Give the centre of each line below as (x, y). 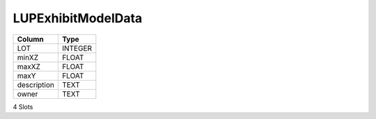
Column (31, 39)
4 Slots (23, 106)
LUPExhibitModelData (78, 18)
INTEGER (77, 48)
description (36, 85)
